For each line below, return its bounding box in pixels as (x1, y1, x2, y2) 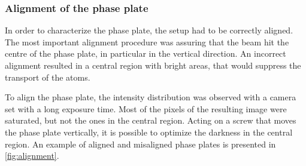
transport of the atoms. (5, 70, 90, 83)
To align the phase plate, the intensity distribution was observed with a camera (5, 91, 296, 103)
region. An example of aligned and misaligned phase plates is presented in (5, 137, 276, 150)
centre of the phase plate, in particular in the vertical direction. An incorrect (5, 47, 286, 60)
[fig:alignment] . (5, 149, 59, 162)
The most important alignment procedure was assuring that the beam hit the (5, 35, 289, 48)
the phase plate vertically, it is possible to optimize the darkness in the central (5, 125, 293, 138)
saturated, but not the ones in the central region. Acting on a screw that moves (5, 114, 296, 127)
